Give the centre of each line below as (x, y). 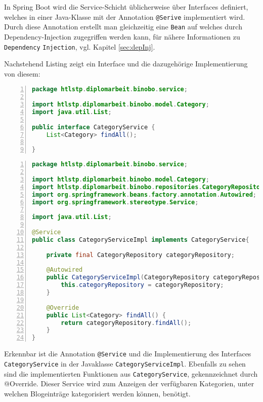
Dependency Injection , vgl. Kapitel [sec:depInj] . (80, 46)
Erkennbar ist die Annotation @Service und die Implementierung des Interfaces (128, 354)
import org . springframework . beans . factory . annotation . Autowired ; (144, 194)
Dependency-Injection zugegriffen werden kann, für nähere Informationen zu (122, 36)
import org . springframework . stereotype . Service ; (115, 202)
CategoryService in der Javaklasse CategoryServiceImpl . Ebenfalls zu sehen (125, 363)
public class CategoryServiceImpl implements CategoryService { (141, 240)
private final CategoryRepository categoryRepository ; (140, 255)
